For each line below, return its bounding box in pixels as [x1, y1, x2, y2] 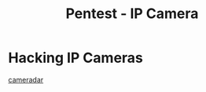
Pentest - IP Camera [65, 5, 199, 23]
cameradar [8, 75, 44, 84]
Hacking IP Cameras [8, 49, 144, 67]
